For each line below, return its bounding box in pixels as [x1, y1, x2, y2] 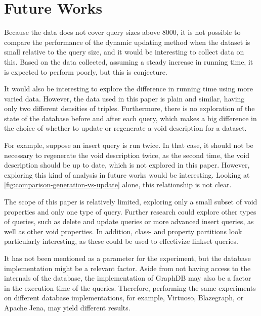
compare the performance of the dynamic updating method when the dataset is [4, 36, 250, 47]
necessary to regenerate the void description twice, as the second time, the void [4, 149, 250, 160]
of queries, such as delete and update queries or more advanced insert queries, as [4, 216, 254, 227]
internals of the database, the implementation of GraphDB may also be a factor [4, 273, 251, 283]
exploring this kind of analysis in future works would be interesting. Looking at [4, 169, 250, 180]
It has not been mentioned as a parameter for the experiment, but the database [4, 253, 251, 263]
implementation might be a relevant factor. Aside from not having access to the [4, 262, 251, 273]
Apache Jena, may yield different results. [4, 302, 130, 312]
